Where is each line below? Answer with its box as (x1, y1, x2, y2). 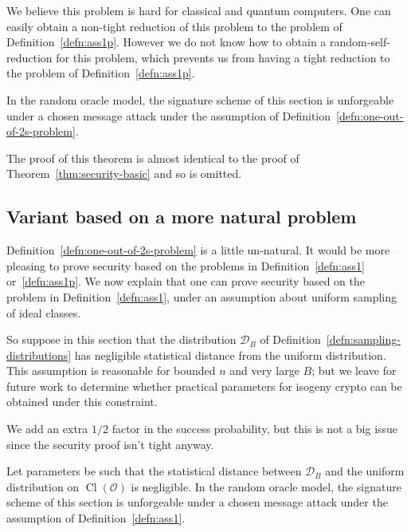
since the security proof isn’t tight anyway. (6, 435, 214, 452)
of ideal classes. (6, 304, 81, 321)
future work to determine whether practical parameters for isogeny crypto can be (6, 377, 402, 394)
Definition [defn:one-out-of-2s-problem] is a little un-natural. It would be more (6, 242, 390, 258)
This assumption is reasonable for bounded (6, 362, 216, 379)
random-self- (330, 33, 390, 50)
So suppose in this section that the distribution (6, 331, 237, 348)
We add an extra (6, 420, 88, 437)
